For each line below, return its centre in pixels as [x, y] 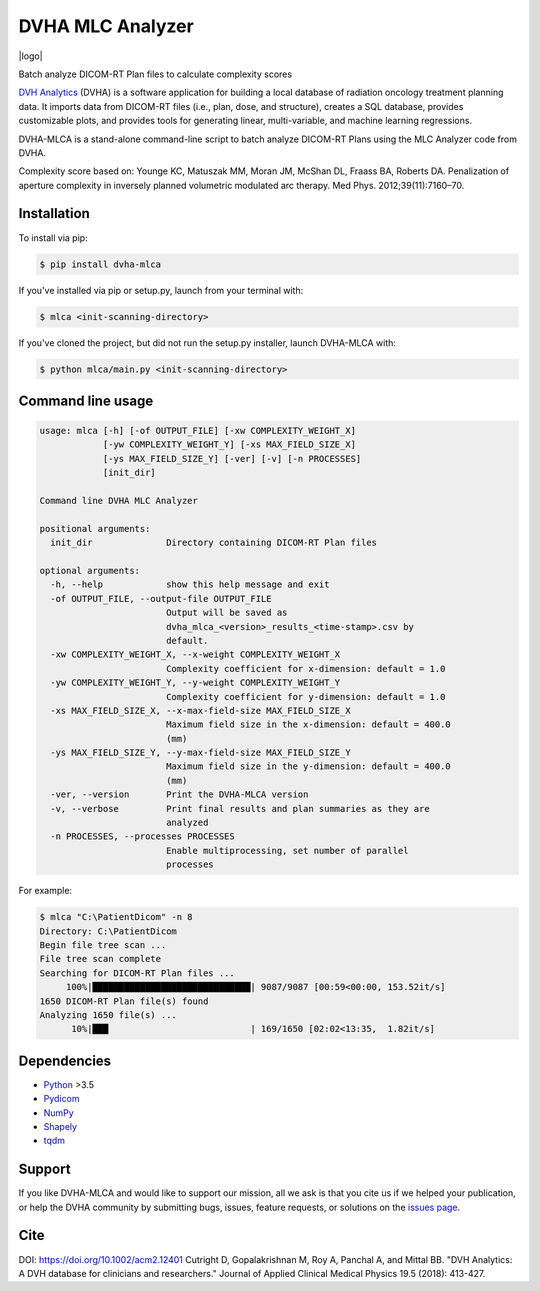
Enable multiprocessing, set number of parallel [287, 850]
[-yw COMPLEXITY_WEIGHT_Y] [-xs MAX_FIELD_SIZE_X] [229, 444]
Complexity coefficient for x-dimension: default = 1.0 [305, 668]
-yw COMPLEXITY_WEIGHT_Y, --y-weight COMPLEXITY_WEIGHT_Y [195, 683]
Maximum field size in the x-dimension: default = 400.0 [308, 724]
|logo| [31, 56]
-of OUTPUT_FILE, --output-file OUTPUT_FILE [161, 598]
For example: [45, 891]
